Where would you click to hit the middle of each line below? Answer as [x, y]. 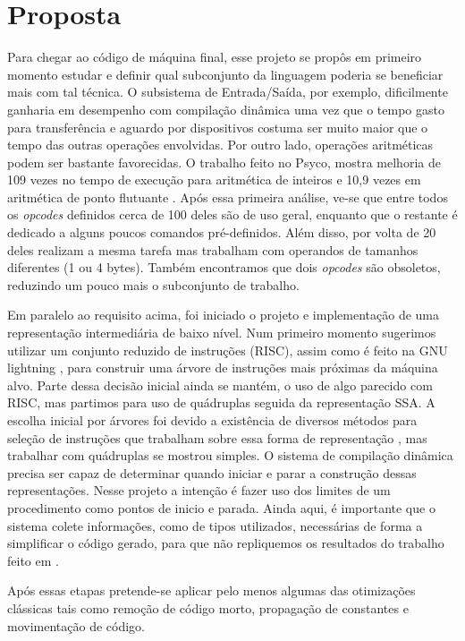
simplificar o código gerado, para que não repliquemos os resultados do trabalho [226, 543]
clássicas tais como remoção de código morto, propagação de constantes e [208, 607]
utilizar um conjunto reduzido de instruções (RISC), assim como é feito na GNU [228, 350]
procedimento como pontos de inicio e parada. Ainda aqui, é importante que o [221, 507]
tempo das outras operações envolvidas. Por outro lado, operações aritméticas [220, 145]
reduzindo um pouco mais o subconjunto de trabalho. [153, 284]
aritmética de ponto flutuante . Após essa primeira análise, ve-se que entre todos [228, 197]
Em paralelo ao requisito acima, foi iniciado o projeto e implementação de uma [223, 315]
